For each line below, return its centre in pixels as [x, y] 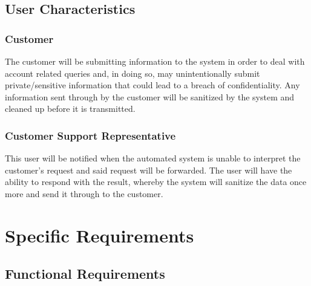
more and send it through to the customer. [84, 193]
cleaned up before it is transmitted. [70, 109]
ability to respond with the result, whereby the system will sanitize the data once [156, 182]
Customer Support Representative [90, 135]
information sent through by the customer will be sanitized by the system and [150, 96]
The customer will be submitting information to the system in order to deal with [155, 61]
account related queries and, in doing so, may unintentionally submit [133, 73]
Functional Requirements [85, 274]
